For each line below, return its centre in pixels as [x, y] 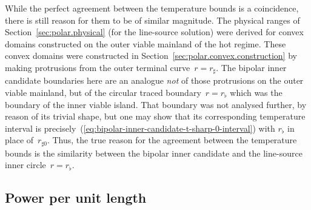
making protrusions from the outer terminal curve [98, 67]
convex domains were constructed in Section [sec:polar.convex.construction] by [151, 56]
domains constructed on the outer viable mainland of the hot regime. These [145, 43]
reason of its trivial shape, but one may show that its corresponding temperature [155, 116]
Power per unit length [76, 198]
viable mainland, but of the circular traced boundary [103, 93]
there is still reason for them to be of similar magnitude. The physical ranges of [152, 20]
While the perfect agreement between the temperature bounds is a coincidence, [152, 8]
